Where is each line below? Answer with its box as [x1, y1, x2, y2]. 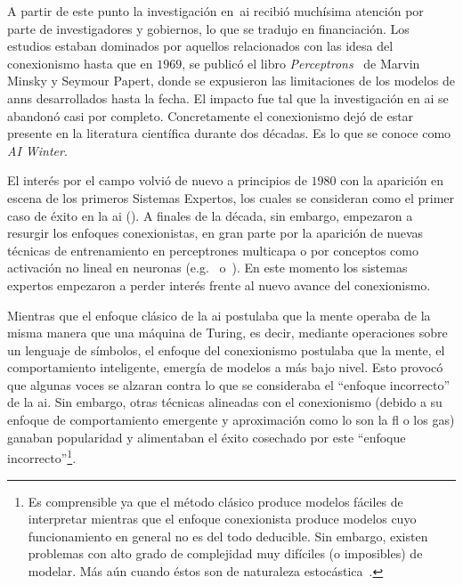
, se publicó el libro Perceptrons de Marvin [182, 53, 420, 72]
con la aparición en [340, 171, 444, 190]
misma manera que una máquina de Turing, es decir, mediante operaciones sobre [7, 323, 448, 342]
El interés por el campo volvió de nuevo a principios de [7, 171, 307, 190]
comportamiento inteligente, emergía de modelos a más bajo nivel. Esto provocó [7, 358, 443, 377]
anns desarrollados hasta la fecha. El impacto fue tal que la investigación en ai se [7, 88, 449, 107]
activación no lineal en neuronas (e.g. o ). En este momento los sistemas [7, 258, 408, 277]
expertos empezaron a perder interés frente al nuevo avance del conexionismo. [7, 275, 431, 294]
